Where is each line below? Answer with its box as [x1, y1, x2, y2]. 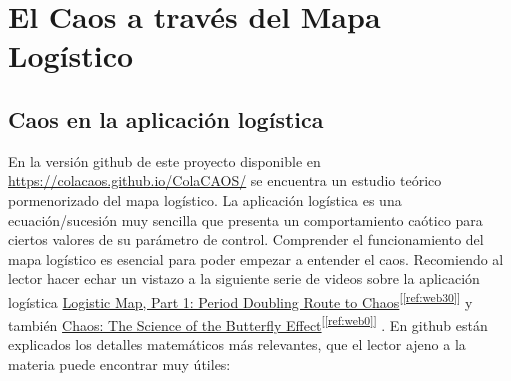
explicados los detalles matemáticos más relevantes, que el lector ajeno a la [8, 334, 466, 355]
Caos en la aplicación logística [8, 103, 324, 134]
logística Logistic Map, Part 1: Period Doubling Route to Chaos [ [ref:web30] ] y [8, 288, 473, 312]
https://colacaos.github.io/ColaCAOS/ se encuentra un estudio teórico [8, 170, 442, 191]
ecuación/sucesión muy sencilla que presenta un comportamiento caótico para [8, 209, 483, 230]
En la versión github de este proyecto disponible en [8, 150, 321, 171]
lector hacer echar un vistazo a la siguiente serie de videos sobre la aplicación [8, 268, 480, 289]
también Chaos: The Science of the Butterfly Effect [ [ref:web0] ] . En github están [8, 312, 488, 335]
